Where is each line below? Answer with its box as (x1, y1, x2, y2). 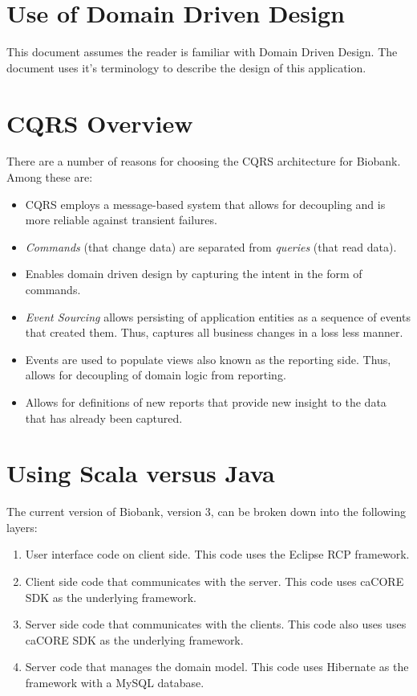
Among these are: (6, 169, 93, 186)
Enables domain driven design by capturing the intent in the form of (25, 265, 362, 282)
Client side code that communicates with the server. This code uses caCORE (25, 573, 404, 590)
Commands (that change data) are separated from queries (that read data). (25, 238, 397, 255)
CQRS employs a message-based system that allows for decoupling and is (25, 195, 386, 212)
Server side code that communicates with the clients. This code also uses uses (25, 616, 407, 633)
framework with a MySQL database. (25, 674, 204, 691)
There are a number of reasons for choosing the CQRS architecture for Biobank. (6, 153, 401, 170)
